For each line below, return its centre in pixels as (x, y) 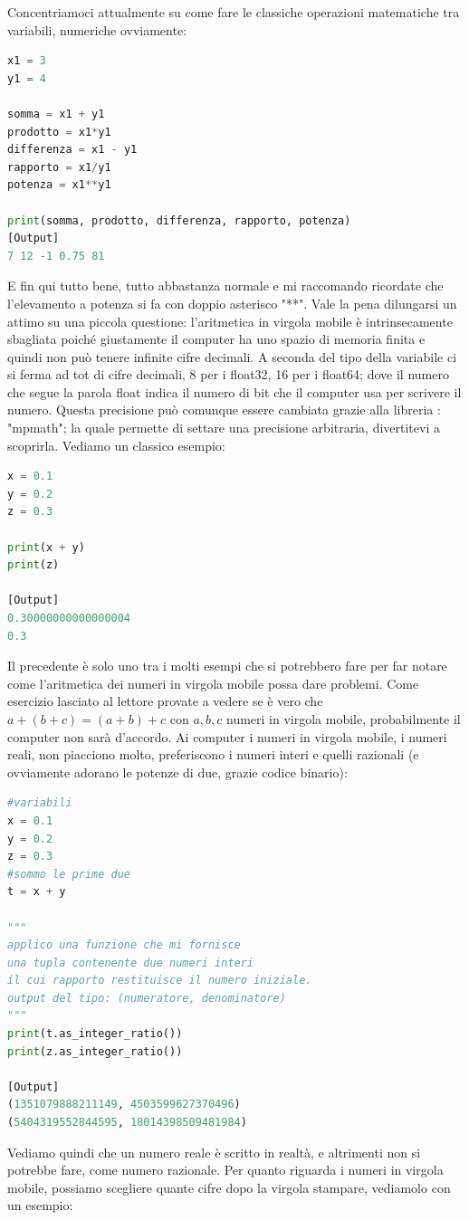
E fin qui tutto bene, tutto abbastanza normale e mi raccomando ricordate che (225, 286)
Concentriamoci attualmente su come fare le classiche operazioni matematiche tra (234, 12)
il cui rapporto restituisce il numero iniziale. (160, 981)
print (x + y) (46, 547)
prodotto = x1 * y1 (59, 132)
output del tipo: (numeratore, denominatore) (147, 998)
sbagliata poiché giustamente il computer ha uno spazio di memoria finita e (216, 339)
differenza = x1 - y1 (72, 150)
